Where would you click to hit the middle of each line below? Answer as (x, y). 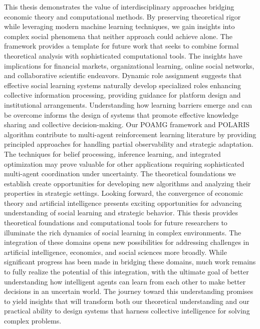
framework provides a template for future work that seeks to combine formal (121, 46)
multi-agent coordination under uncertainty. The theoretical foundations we (120, 174)
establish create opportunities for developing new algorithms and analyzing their (127, 183)
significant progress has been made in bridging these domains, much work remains (130, 262)
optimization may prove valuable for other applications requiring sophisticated (124, 163)
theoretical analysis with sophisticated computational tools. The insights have (123, 55)
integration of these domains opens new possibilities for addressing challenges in (127, 242)
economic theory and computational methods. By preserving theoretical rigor (122, 16)
